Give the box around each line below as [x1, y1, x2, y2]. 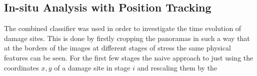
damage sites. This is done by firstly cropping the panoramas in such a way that [4, 32, 250, 43]
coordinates [4, 62, 39, 72]
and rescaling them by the [137, 62, 217, 72]
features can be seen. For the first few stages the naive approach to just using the [4, 52, 253, 62]
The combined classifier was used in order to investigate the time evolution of [4, 23, 241, 33]
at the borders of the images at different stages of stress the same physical [4, 42, 231, 53]
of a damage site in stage [54, 62, 130, 72]
